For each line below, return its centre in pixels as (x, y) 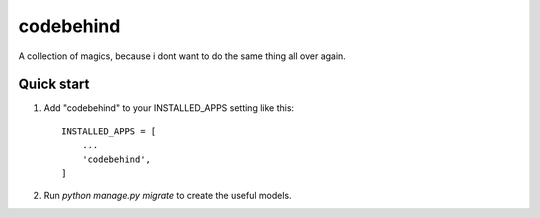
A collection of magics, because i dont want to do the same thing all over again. (182, 56)
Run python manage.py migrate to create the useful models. (167, 196)
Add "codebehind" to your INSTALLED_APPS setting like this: (169, 108)
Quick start (54, 84)
